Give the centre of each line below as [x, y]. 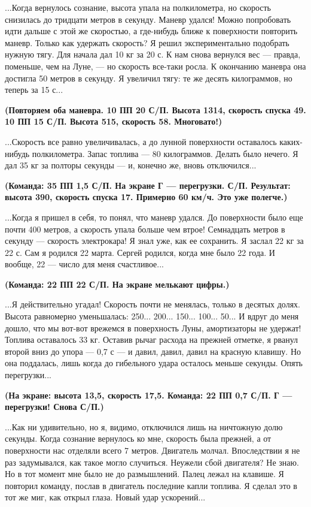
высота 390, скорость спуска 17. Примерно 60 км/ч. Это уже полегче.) [146, 197]
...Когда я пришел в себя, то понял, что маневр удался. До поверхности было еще [154, 217]
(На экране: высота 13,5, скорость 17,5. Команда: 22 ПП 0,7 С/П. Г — [149, 395]
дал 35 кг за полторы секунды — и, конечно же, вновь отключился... [131, 165]
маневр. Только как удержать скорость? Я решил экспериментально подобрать [147, 42]
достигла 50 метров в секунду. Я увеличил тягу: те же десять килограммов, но [149, 78]
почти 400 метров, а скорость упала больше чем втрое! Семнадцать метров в [145, 229]
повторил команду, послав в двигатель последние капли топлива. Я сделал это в [151, 485]
